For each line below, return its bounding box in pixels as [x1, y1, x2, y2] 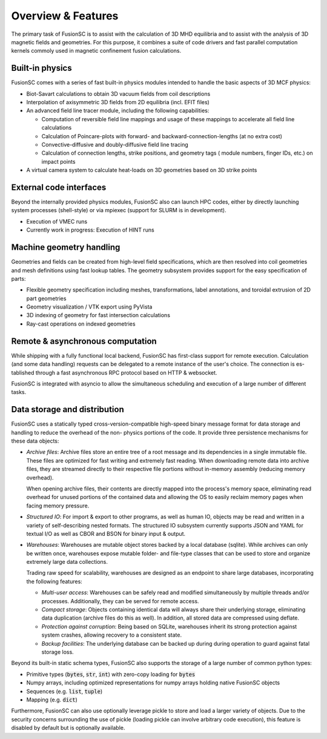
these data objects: [11, 437, 59, 445]
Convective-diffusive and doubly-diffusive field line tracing [41, 141, 189, 148]
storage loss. [41, 649, 74, 655]
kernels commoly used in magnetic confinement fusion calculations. [11, 47, 182, 55]
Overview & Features [11, 9, 119, 22]
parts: [11, 275, 26, 282]
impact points [41, 158, 76, 165]
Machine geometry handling [11, 242, 121, 253]
